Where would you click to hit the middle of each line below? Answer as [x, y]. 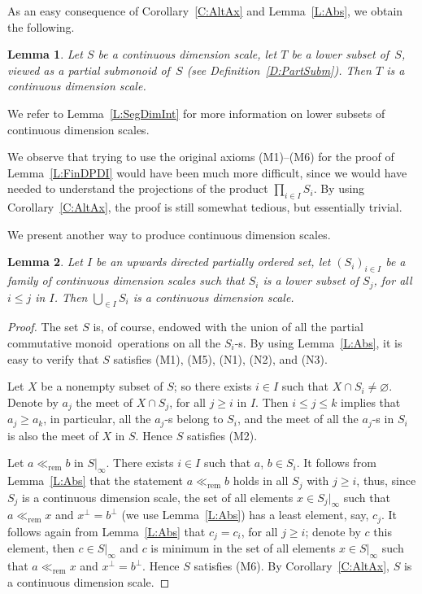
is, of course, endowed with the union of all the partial [228, 327]
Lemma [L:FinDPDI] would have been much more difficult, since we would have [207, 172]
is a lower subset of [311, 280]
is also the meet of [53, 435]
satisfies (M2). [222, 435]
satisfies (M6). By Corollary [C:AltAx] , [291, 566]
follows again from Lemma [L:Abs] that [107, 531]
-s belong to [194, 419]
